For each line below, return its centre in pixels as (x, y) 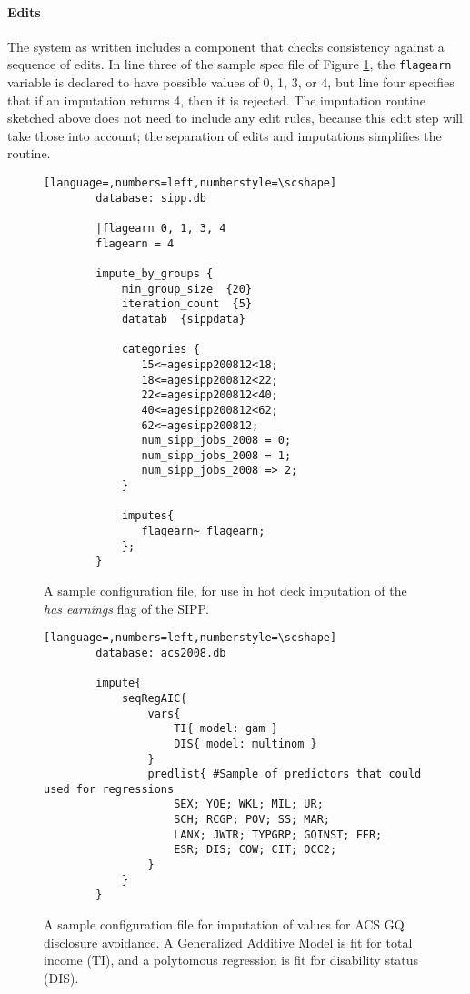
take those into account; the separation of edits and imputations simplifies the (225, 135)
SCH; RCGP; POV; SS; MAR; (252, 820)
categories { (160, 350)
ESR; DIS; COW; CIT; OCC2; (255, 850)
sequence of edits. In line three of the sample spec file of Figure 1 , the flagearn (230, 64)
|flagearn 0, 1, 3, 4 (161, 228)
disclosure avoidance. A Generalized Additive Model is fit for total (228, 942)
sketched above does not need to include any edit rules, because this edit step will (235, 118)
